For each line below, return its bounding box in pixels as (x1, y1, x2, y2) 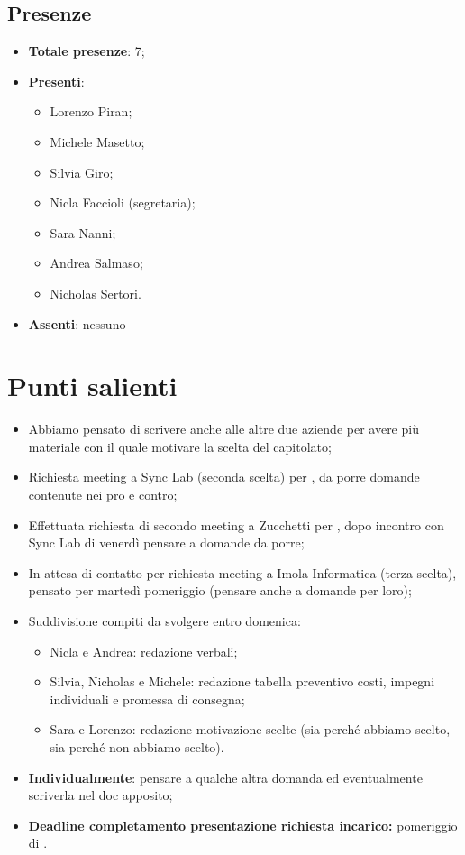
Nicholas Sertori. (50, 283, 141, 302)
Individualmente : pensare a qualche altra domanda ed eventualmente (28, 768, 423, 786)
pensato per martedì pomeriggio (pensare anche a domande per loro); (28, 581, 412, 600)
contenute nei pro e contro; (28, 485, 178, 504)
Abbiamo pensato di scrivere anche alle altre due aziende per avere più (28, 419, 419, 438)
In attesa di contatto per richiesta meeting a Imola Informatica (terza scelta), (28, 563, 457, 582)
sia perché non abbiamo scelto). (50, 737, 224, 756)
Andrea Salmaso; (50, 253, 143, 272)
